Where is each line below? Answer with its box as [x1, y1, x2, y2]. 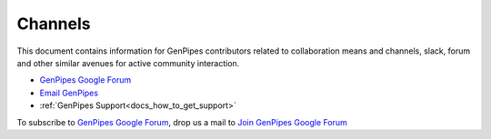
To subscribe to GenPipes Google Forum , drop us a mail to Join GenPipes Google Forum [16, 116, 347, 127]
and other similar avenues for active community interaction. [16, 57, 240, 68]
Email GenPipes [39, 87, 99, 98]
